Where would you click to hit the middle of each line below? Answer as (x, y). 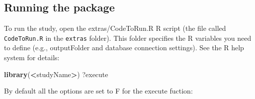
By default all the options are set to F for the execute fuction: (98, 91)
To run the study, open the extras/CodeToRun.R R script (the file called (115, 28)
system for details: (32, 57)
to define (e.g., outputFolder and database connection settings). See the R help (124, 48)
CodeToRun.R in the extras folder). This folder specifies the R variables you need (128, 38)
